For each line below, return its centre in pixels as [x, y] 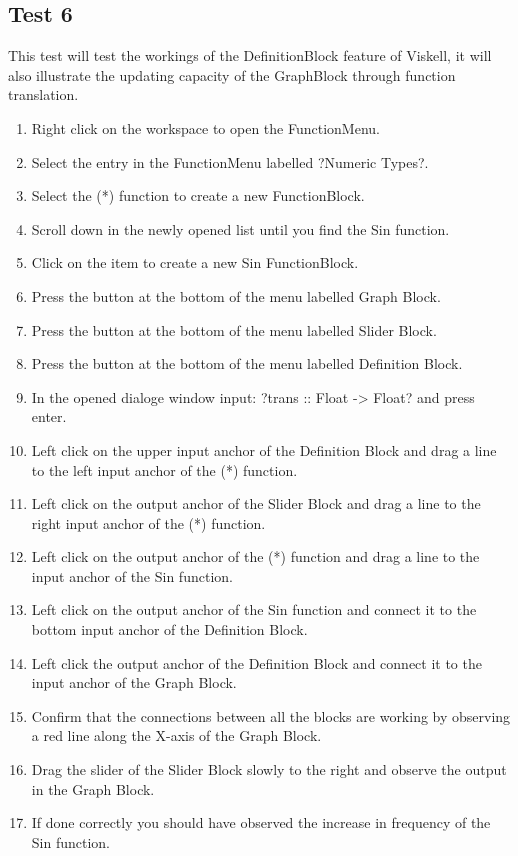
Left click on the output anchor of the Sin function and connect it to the [254, 609]
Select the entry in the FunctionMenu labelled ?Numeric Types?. [230, 161]
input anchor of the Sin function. [132, 575]
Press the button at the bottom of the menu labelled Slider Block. [234, 329]
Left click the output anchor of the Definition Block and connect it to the [256, 662]
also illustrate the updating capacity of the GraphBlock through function [232, 74]
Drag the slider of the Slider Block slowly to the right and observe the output [269, 769]
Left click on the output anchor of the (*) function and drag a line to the [255, 556]
